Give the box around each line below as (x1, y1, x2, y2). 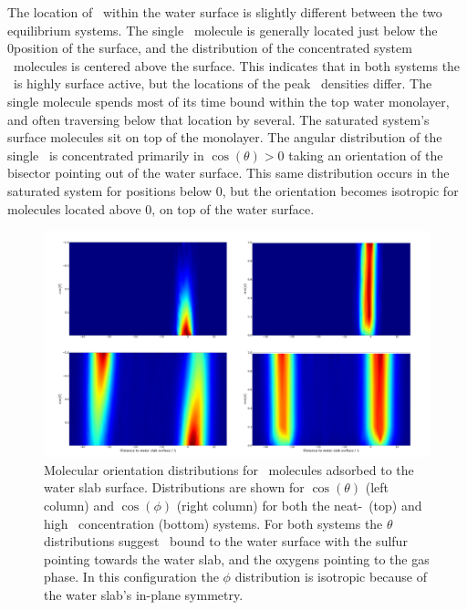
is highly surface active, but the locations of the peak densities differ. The (13, 74, 432, 93)
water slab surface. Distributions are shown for (44, 478, 305, 497)
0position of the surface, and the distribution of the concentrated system (7, 38, 412, 57)
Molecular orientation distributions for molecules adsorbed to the (44, 460, 414, 479)
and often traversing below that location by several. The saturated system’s (7, 109, 430, 129)
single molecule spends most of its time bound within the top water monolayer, (7, 91, 450, 110)
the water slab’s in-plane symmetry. (44, 584, 244, 604)
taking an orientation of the (288, 145, 443, 164)
